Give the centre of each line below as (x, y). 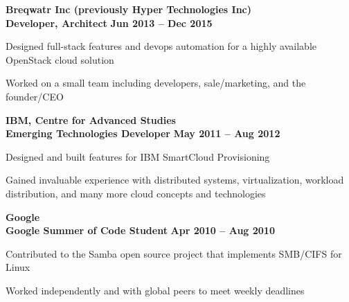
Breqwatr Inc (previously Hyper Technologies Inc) (128, 9)
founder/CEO (35, 96)
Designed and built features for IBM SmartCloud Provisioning (138, 156)
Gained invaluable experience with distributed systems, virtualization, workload (175, 180)
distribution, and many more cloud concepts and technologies (136, 193)
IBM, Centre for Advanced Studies (91, 119)
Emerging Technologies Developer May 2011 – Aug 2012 (143, 133)
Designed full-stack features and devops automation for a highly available (161, 46)
